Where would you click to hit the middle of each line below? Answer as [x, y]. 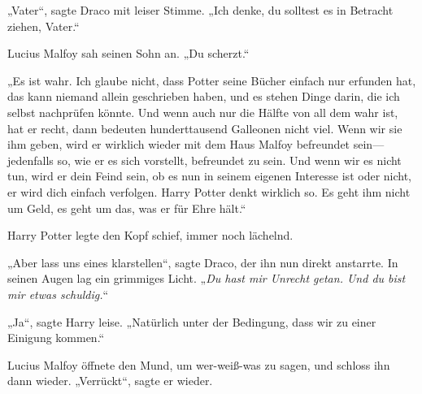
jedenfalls [30, 160]
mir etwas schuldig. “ [58, 294]
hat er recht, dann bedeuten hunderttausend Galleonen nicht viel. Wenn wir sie [205, 128]
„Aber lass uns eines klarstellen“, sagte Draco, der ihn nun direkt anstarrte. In [203, 262]
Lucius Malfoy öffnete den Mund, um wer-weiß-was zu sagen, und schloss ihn [199, 364]
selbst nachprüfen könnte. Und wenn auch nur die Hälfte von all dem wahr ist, [203, 112]
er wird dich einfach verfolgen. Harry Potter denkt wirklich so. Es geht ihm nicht [209, 191]
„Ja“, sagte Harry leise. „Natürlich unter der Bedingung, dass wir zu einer [192, 321]
